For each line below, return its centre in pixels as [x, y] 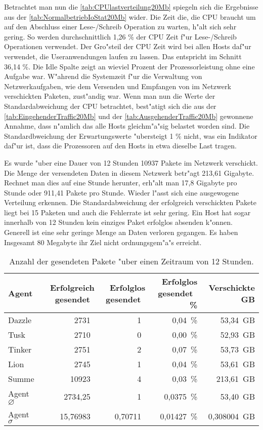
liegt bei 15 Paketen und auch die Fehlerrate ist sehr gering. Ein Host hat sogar [127, 212]
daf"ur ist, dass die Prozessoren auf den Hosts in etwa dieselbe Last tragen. [120, 146]
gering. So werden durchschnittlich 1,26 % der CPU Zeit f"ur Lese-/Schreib [120, 36]
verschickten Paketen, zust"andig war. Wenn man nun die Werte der [110, 96]
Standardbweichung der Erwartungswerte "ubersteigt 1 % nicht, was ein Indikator [131, 135]
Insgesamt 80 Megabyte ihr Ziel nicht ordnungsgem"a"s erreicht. [103, 242]
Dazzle [20, 320]
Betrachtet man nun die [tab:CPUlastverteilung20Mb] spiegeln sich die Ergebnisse [131, 7]
